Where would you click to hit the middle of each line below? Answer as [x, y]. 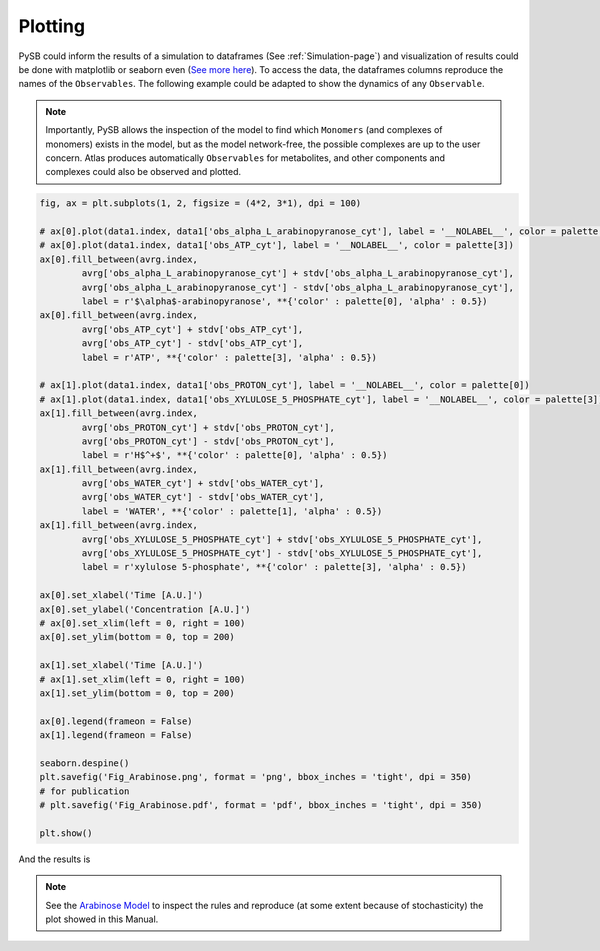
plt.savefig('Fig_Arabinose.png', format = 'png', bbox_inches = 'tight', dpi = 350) [255, 777]
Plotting [51, 26]
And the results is [54, 859]
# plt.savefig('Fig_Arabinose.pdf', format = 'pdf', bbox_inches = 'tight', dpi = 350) [261, 805]
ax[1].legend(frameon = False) [116, 735]
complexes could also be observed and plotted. [143, 172]
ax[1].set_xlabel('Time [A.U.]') [121, 665]
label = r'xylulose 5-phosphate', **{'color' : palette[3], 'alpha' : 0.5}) [274, 567]
